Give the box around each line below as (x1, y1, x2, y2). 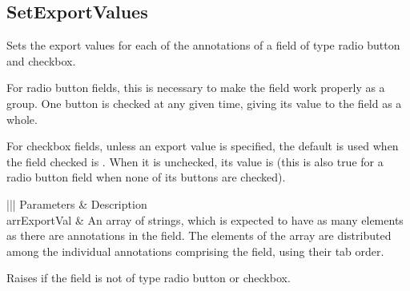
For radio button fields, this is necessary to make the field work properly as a (6, 79, 385, 96)
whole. (6, 110, 38, 127)
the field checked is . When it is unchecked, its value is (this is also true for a (6, 153, 384, 169)
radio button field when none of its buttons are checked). (6, 169, 286, 185)
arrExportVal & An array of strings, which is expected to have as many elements (6, 211, 404, 228)
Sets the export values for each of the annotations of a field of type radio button (6, 37, 400, 54)
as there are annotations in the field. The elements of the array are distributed (6, 227, 392, 244)
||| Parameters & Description (6, 195, 147, 212)
